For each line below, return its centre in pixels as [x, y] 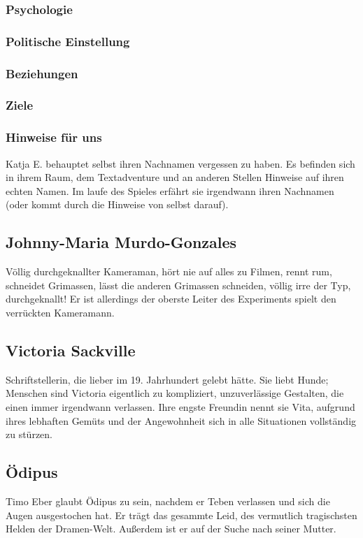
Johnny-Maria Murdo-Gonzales [121, 242]
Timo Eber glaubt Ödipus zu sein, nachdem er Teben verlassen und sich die [168, 501]
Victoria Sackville [71, 350]
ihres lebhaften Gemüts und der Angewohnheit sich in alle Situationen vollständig [181, 420]
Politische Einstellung [68, 41]
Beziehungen [42, 73]
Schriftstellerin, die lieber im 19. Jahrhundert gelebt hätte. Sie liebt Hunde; [167, 379]
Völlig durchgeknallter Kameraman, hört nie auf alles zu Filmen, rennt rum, [169, 271]
